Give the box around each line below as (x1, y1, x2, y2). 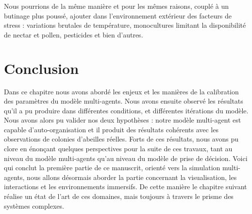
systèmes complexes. (4, 200, 64, 211)
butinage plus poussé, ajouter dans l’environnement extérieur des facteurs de (4, 10, 232, 20)
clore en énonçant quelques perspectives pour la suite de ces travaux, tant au (4, 143, 233, 154)
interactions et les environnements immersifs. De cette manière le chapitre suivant (4, 181, 247, 192)
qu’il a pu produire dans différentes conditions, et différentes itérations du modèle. (4, 105, 249, 115)
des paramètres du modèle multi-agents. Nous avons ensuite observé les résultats (4, 96, 243, 106)
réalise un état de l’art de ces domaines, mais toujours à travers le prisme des (4, 191, 234, 201)
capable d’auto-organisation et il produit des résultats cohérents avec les (4, 124, 218, 134)
